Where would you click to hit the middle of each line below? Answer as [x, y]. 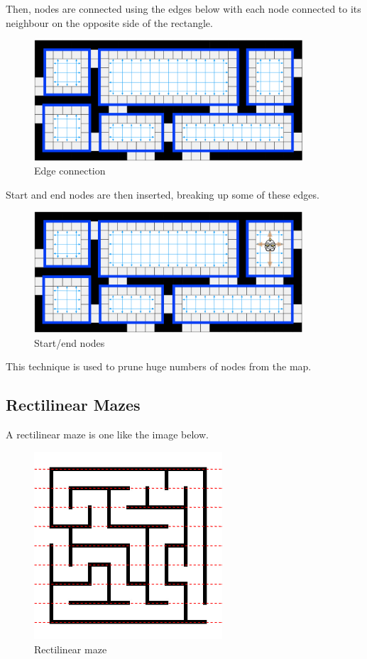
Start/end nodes [70, 342]
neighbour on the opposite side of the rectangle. [109, 22]
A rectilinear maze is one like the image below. [107, 434]
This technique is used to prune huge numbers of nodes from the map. [159, 366]
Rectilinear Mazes [73, 405]
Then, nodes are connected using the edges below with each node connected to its [183, 9]
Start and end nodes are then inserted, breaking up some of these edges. [163, 194]
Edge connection [70, 171]
